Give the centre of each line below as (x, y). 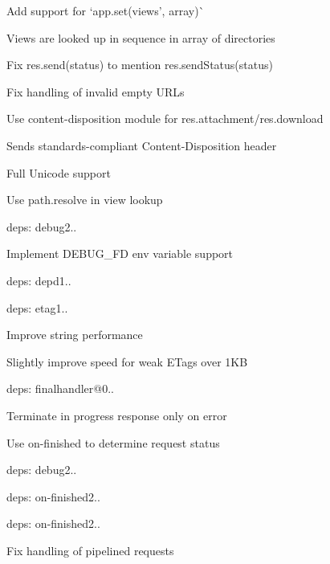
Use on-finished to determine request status (113, 442)
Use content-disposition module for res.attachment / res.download (165, 119)
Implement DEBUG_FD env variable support (120, 253)
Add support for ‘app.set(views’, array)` (106, 10)
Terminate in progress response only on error (117, 415)
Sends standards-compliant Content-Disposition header (142, 145)
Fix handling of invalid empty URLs (96, 91)
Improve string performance (75, 335)
